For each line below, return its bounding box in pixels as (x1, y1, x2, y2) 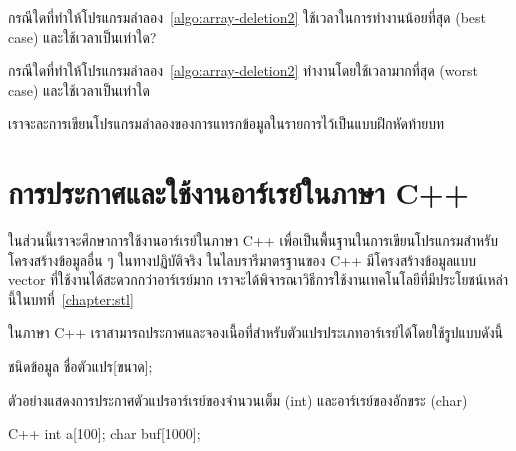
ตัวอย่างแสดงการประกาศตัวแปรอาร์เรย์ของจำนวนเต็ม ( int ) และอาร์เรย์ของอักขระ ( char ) (8, 389, 468, 410)
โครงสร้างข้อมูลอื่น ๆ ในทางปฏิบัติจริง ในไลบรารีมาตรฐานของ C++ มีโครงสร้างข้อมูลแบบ (8, 249, 476, 270)
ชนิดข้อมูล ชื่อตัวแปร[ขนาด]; (8, 356, 153, 377)
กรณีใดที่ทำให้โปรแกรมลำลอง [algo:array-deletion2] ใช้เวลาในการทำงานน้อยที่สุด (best (8, 7, 486, 27)
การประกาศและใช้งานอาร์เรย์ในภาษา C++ (8, 172, 469, 213)
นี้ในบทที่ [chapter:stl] (8, 288, 134, 309)
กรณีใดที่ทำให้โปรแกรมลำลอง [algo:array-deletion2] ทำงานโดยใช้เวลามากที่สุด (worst (8, 60, 478, 81)
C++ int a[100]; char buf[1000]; (8, 423, 201, 444)
